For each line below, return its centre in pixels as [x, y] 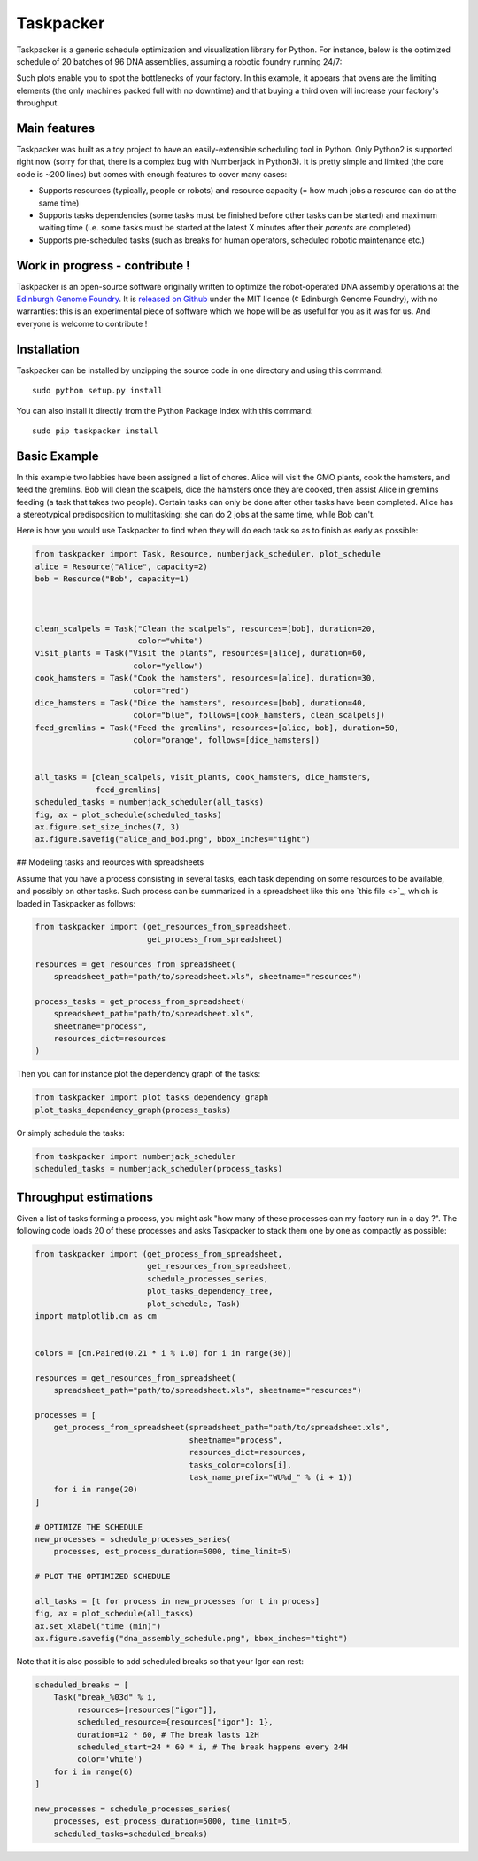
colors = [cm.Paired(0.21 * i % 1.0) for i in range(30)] [163, 1353]
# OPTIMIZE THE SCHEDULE [89, 1527]
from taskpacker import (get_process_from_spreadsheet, [159, 1254]
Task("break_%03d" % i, [105, 1697]
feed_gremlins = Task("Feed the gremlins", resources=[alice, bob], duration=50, [217, 728]
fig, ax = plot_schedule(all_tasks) [115, 1614]
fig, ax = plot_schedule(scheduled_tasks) [128, 814]
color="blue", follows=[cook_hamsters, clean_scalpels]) [259, 715]
